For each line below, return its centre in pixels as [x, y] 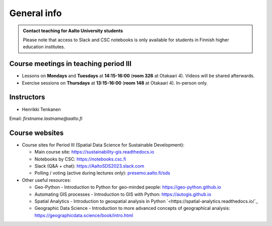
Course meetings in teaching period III [71, 64]
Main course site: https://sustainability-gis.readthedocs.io [94, 152]
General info [36, 13]
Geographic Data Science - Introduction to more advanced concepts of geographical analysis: [132, 208]
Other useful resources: [47, 180]
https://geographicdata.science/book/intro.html [84, 215]
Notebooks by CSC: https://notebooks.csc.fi [80, 159]
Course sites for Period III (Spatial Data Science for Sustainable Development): [103, 145]
